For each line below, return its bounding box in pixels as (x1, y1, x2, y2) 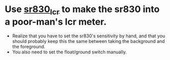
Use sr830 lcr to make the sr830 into (5, 4, 160, 17)
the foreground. (12, 43, 45, 49)
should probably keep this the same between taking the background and (12, 38, 165, 44)
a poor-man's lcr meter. (5, 16, 107, 27)
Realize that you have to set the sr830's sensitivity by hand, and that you (12, 33, 165, 39)
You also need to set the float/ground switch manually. (12, 49, 127, 55)
